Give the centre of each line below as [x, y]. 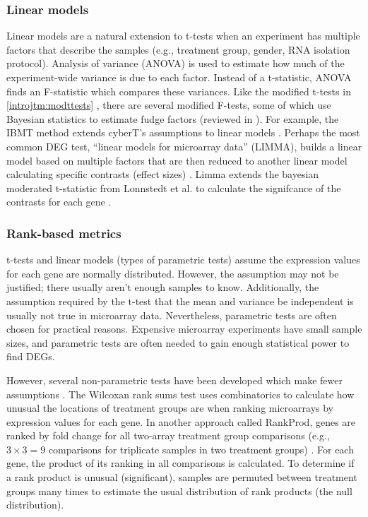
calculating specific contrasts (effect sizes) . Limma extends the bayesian [163, 174]
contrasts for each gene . [59, 202]
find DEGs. [31, 356]
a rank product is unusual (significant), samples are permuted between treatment [182, 477]
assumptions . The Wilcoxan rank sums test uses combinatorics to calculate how [180, 394]
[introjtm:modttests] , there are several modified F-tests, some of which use [169, 105]
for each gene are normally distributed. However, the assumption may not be [173, 273]
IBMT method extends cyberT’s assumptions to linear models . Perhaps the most [183, 132]
